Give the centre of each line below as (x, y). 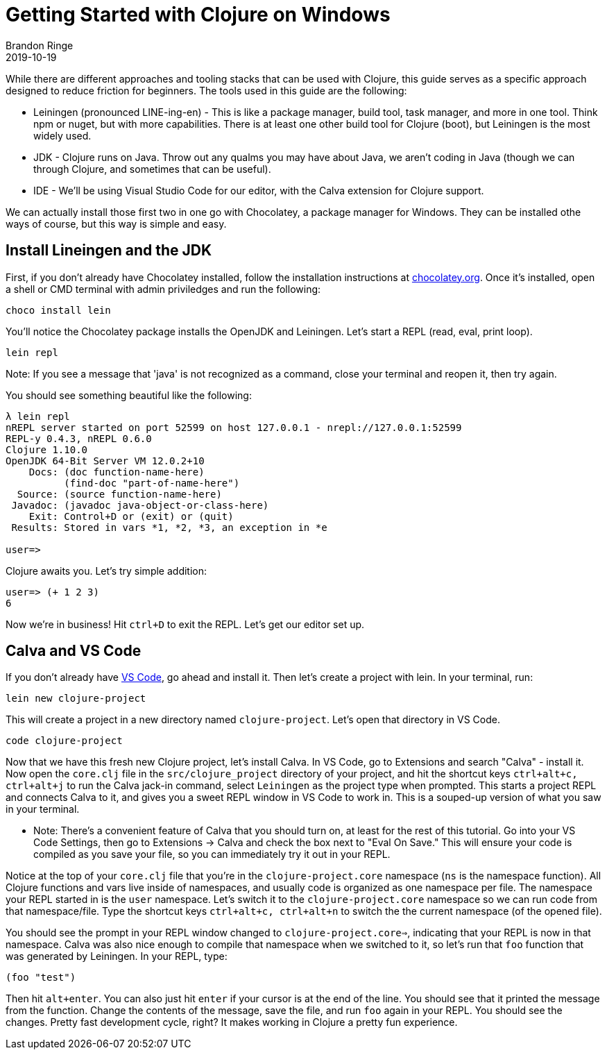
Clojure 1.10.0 (47, 449)
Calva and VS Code (74, 651)
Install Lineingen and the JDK (109, 251)
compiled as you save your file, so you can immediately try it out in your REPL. (212, 854)
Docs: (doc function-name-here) (117, 472)
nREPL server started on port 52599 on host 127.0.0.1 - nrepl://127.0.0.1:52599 (234, 427)
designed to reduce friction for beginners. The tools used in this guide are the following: (206, 90)
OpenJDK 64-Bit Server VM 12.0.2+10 (105, 461)
